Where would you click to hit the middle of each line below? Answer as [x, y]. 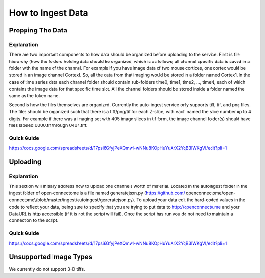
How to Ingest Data [49, 13]
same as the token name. [34, 95]
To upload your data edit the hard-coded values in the [191, 200]
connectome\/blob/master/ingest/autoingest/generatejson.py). [72, 200]
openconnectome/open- [211, 193]
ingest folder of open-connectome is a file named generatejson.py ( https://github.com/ [97, 193]
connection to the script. [34, 220]
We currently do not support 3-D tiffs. [47, 269]
